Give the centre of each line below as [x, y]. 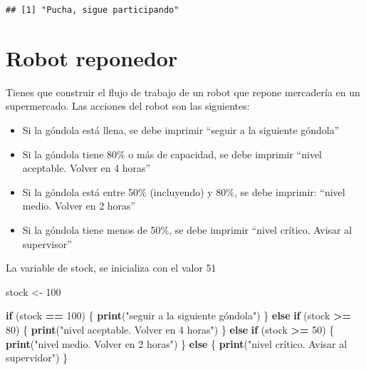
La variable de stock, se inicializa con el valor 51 [111, 268]
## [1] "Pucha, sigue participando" [93, 10]
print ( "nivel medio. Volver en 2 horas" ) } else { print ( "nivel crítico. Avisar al [177, 343]
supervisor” [47, 243]
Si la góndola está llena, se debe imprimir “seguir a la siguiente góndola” [181, 129]
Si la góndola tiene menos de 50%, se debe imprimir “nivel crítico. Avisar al [187, 229]
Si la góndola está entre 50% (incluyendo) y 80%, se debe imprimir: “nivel [184, 191]
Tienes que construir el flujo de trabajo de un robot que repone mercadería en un [183, 92]
